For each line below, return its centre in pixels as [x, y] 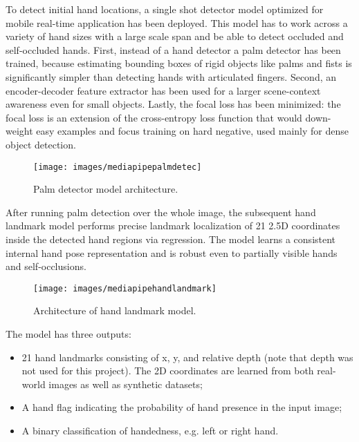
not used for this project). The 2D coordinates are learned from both [168, 371]
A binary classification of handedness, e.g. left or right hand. [150, 430]
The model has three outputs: [68, 334]
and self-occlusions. [46, 266]
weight [19, 131]
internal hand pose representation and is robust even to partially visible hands [172, 252]
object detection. [41, 144]
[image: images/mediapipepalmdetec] [118, 167]
